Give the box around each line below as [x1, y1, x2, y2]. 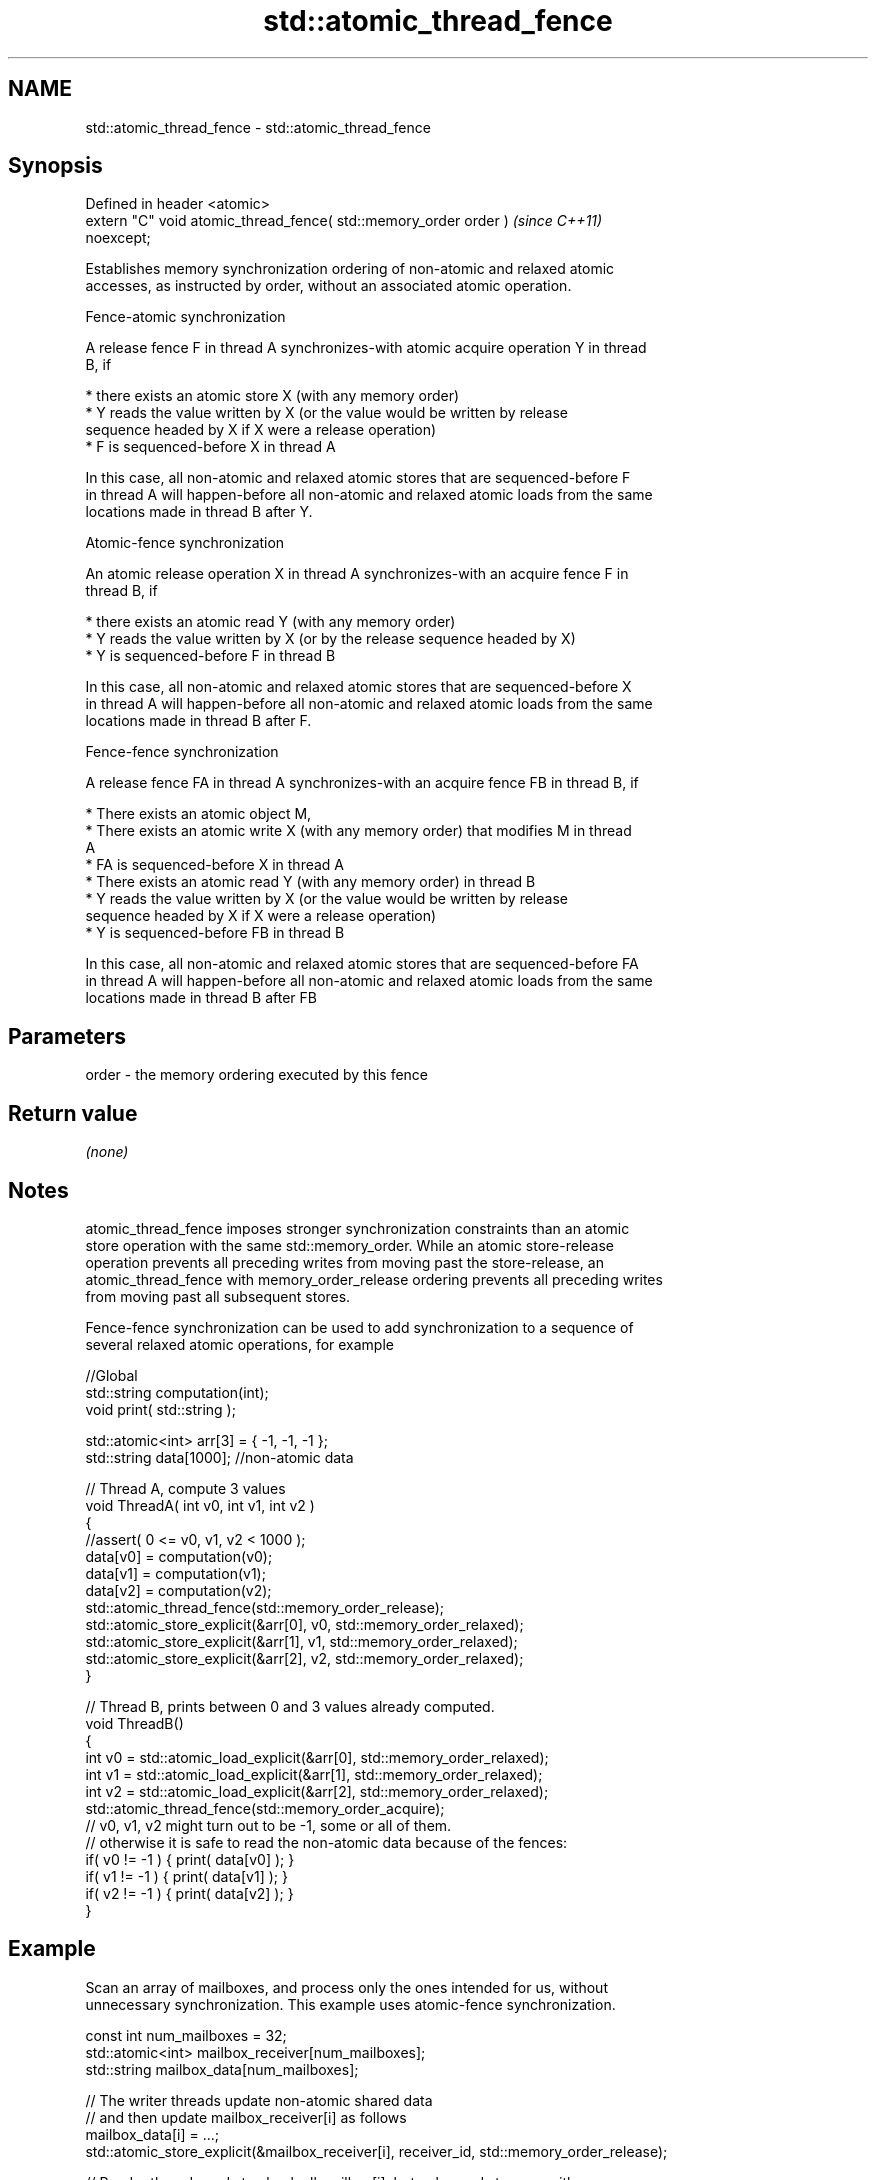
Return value [8, 1100, 138, 1126]
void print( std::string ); [85, 1400, 236, 1418]
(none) [85, 1143, 129, 1161]
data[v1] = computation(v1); [85, 1564, 266, 1582]
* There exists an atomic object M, [85, 805, 312, 823]
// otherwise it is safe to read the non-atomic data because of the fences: [85, 1833, 568, 1851]
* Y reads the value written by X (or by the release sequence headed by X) [85, 630, 576, 648]
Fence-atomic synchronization [85, 308, 286, 326]
